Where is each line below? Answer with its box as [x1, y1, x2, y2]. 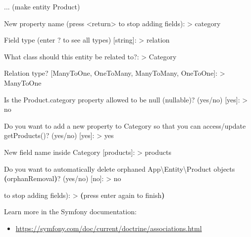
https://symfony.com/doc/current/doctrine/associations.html [15, 223, 202, 233]
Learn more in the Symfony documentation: [4, 206, 137, 217]
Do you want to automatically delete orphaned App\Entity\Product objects [4, 163, 235, 174]
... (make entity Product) [4, 1, 80, 11]
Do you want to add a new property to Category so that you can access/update [4, 120, 246, 131]
